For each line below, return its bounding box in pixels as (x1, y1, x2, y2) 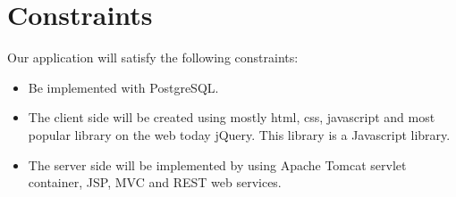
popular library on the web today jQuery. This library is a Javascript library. (28, 125, 451, 144)
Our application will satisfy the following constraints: (7, 48, 299, 67)
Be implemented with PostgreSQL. (28, 78, 219, 96)
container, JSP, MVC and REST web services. (28, 173, 282, 192)
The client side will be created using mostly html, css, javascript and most (28, 108, 435, 127)
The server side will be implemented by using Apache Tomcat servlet (28, 155, 407, 174)
